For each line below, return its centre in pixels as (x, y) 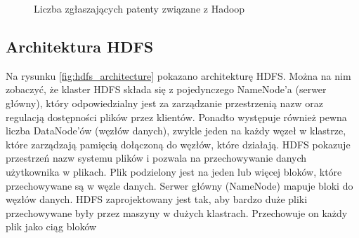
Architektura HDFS (80, 46)
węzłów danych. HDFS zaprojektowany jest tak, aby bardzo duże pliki (157, 199)
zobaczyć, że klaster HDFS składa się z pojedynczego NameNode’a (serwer (166, 89)
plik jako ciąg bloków (51, 226)
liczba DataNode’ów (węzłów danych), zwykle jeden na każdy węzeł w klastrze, (176, 131)
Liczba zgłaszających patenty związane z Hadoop (139, 8)
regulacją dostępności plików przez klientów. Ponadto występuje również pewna (176, 117)
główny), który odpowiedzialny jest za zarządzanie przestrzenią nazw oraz (164, 103)
